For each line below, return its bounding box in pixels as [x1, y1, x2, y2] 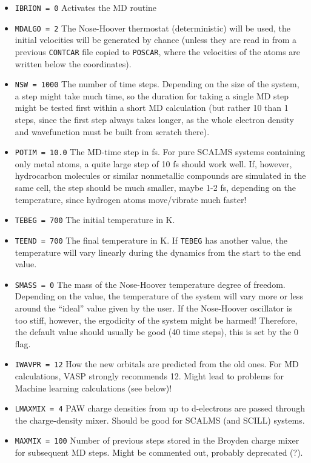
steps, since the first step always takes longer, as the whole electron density [15, 113, 294, 125]
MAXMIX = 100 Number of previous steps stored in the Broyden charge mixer [15, 434, 299, 447]
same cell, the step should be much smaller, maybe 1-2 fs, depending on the [15, 181, 296, 194]
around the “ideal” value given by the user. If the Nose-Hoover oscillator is [15, 301, 293, 314]
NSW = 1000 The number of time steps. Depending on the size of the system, [15, 78, 299, 90]
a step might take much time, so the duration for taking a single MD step [15, 89, 289, 102]
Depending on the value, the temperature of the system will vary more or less [15, 290, 303, 302]
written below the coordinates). [15, 57, 132, 70]
